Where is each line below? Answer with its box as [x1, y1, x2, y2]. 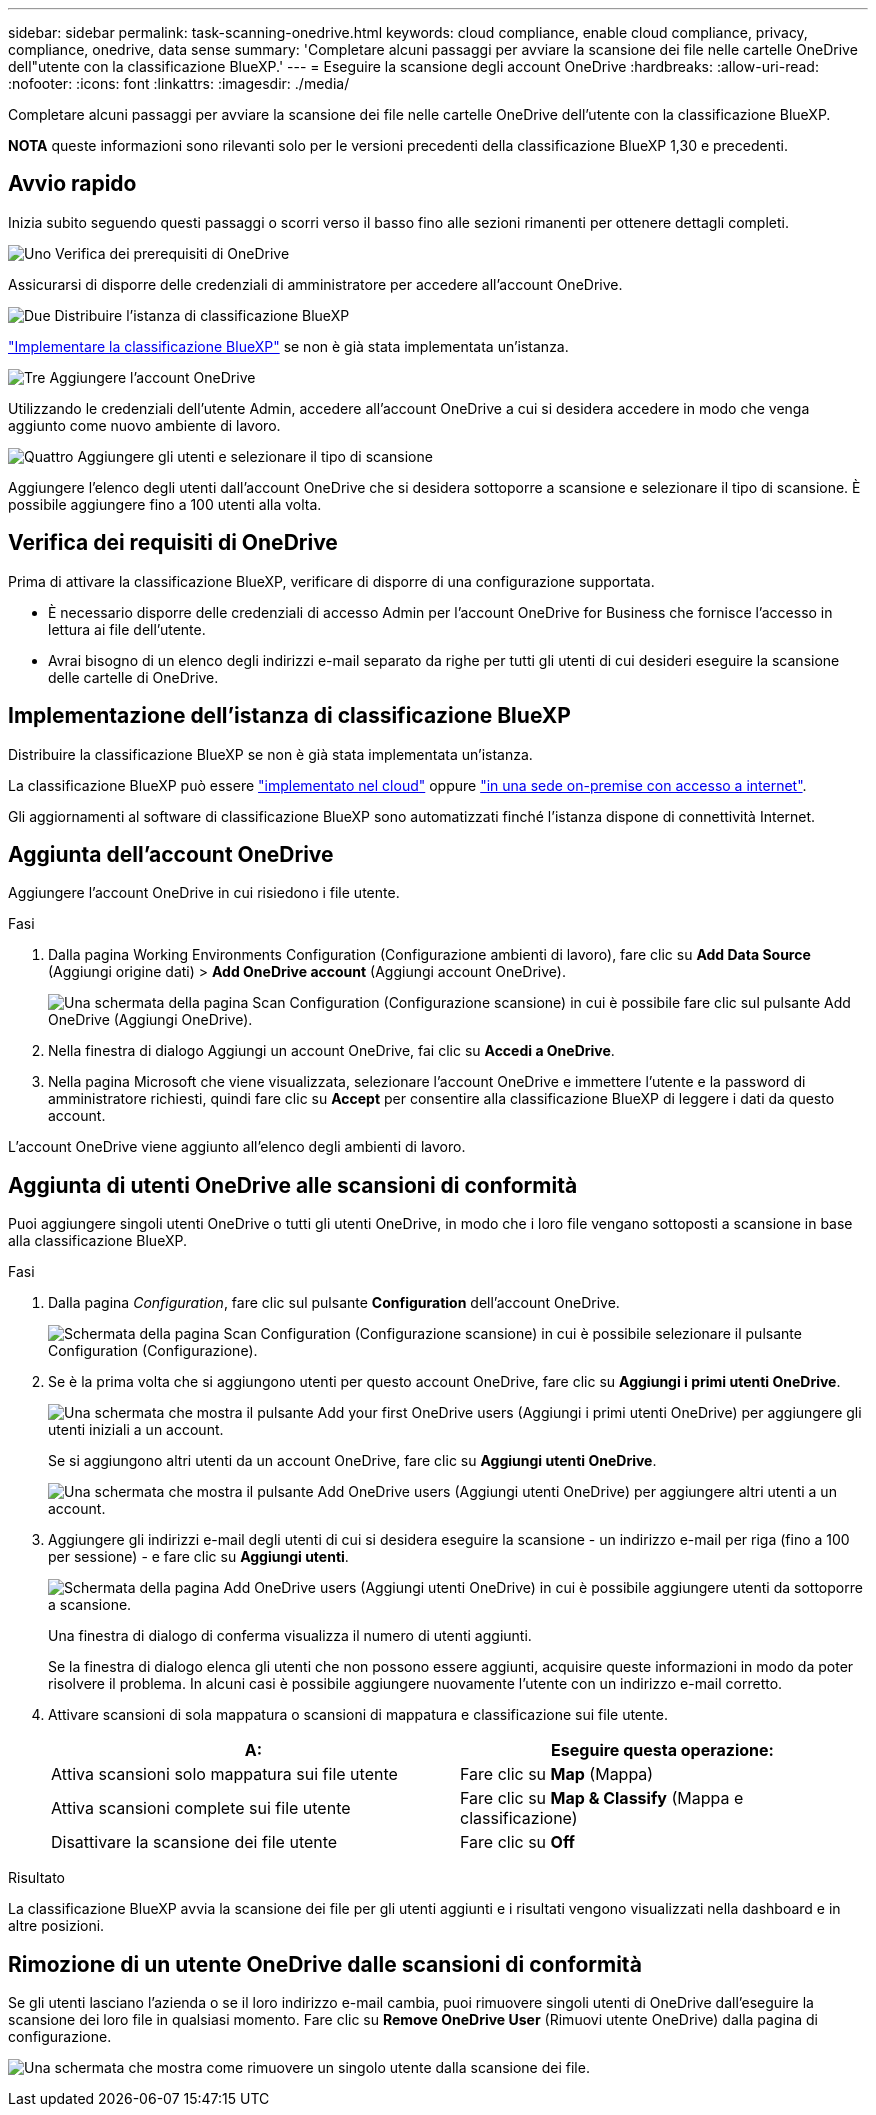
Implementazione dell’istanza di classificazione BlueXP [8, 703, 571, 729]
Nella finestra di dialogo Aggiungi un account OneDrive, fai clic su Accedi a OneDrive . [48, 1042, 615, 1060]
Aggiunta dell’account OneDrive [8, 841, 334, 867]
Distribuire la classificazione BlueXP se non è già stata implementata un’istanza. [8, 745, 533, 763]
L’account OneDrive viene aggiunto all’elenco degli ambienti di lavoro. [8, 1138, 466, 1156]
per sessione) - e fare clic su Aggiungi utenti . [48, 1548, 349, 1566]
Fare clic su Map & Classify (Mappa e [460, 1788, 744, 1809]
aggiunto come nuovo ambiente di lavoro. [8, 416, 281, 434]
